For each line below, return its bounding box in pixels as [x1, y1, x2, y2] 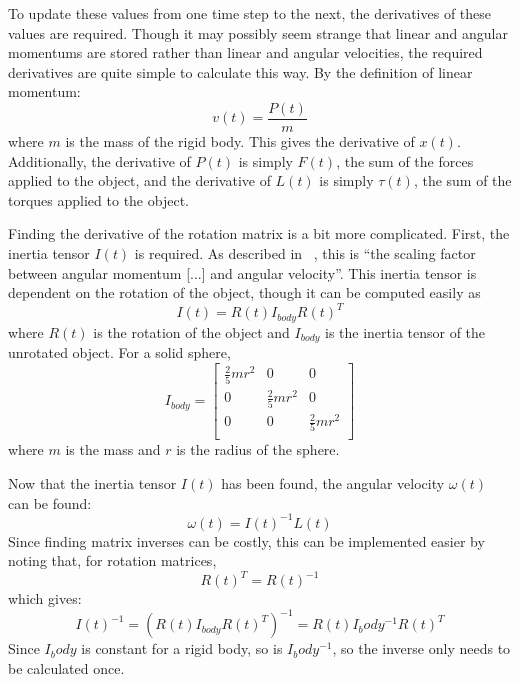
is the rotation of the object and [93, 321, 290, 342]
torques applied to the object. [8, 189, 189, 210]
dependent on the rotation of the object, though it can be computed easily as [8, 282, 481, 303]
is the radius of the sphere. [176, 439, 340, 460]
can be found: [8, 492, 92, 513]
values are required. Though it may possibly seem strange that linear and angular [8, 22, 508, 43]
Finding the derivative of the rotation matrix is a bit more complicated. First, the [8, 223, 510, 244]
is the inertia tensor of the [325, 321, 486, 342]
